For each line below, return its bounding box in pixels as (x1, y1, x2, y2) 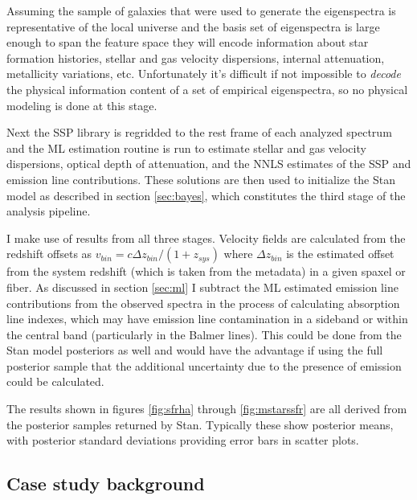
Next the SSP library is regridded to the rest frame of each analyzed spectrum (6, 124, 392, 141)
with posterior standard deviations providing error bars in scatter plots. (6, 432, 359, 449)
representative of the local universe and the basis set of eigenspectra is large (6, 18, 380, 35)
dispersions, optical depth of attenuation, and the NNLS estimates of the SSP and (6, 155, 411, 172)
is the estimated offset (286, 245, 395, 262)
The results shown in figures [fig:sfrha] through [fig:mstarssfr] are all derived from (6, 400, 407, 417)
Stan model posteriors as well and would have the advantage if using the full (6, 342, 383, 359)
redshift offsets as (6, 245, 92, 262)
